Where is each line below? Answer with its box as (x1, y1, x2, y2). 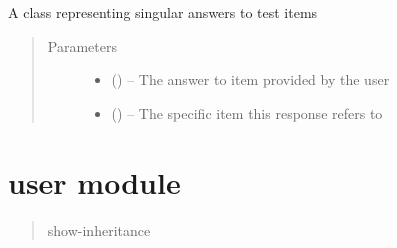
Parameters (47, 35, 117, 56)
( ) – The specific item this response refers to (111, 102, 383, 123)
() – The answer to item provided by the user (111, 69, 390, 90)
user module (8, 161, 181, 202)
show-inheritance (47, 219, 151, 240)
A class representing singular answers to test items (8, 2, 318, 22)
